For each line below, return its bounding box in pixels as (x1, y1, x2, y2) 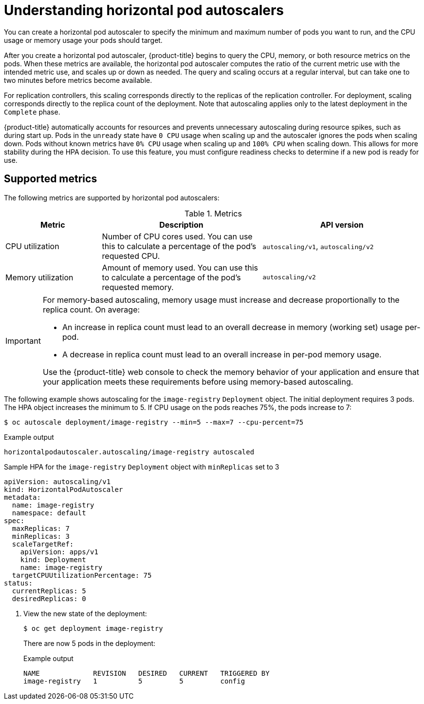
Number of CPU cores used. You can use (102, 231, 253, 241)
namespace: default (12, 508, 86, 517)
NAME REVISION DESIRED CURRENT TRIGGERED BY (23, 669, 270, 677)
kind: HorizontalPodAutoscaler (4, 485, 123, 493)
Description (159, 219, 203, 230)
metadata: (4, 493, 41, 501)
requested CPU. (102, 251, 160, 261)
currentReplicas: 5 (12, 587, 86, 595)
